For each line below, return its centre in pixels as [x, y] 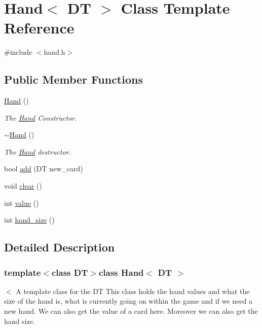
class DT [70, 272]
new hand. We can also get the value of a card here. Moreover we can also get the [131, 311]
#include [18, 52]
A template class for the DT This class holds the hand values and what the [133, 291]
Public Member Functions [73, 79]
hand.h [54, 52]
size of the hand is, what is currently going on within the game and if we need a [128, 301]
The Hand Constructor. [41, 117]
